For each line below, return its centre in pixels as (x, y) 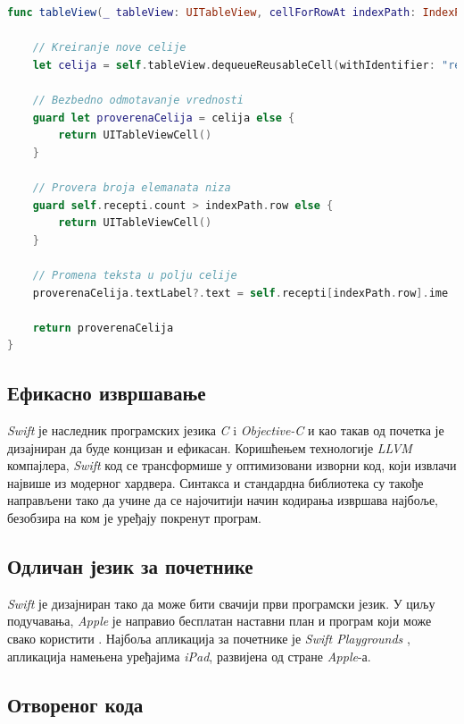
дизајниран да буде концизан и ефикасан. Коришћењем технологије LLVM (210, 447)
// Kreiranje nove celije (109, 48)
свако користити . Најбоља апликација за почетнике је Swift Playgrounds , (209, 639)
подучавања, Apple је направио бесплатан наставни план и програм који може (220, 621)
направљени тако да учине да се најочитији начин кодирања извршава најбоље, (223, 500)
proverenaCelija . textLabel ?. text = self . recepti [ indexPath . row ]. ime (240, 293)
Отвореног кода (75, 704)
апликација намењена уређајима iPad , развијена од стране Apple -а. (189, 656)
